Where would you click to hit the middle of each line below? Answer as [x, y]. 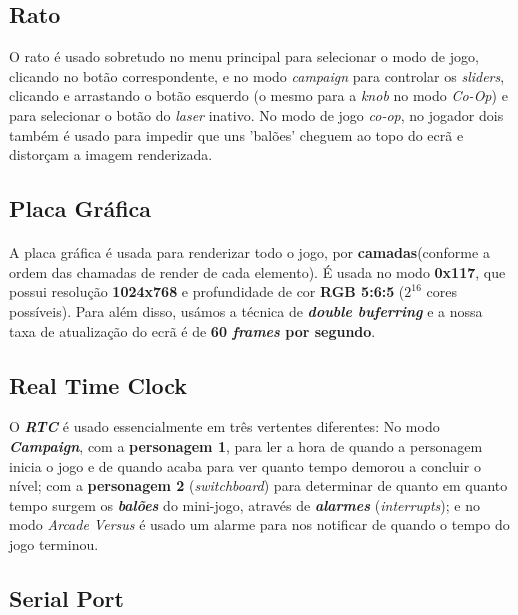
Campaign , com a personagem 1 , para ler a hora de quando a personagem [246, 445]
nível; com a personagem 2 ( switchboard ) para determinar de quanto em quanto [258, 485]
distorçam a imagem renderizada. [111, 154]
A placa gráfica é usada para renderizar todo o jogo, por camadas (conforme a [249, 252]
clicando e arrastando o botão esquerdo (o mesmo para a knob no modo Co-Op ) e [258, 95]
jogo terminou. [54, 543]
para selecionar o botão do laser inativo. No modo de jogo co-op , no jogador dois [256, 114]
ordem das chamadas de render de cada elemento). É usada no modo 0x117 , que [257, 271]
